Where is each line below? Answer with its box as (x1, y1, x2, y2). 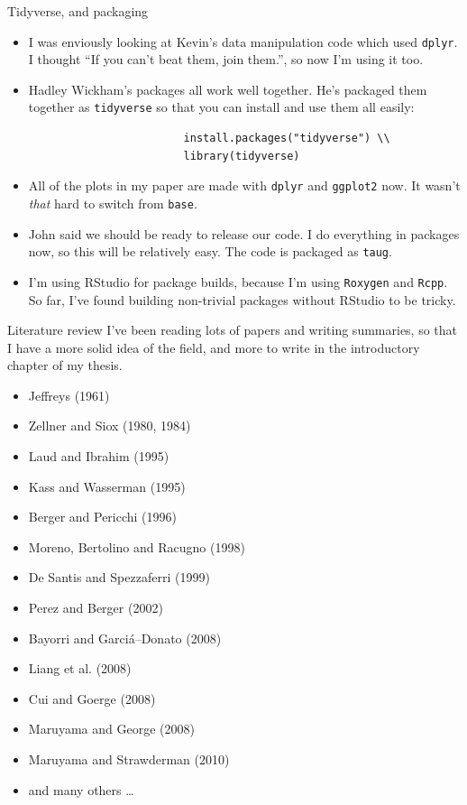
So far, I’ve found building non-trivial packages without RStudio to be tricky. (28, 290, 456, 309)
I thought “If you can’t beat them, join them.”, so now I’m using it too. (28, 50, 424, 69)
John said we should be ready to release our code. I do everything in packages (28, 224, 460, 243)
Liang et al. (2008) (28, 659, 132, 678)
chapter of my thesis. (7, 356, 123, 375)
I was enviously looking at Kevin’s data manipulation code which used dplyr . (28, 32, 458, 51)
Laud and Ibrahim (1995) (28, 447, 169, 466)
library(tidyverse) (183, 149, 300, 162)
